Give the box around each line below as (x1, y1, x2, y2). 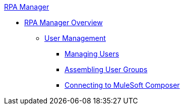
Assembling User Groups (65, 65, 148, 74)
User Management (44, 34, 106, 42)
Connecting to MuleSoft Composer (65, 81, 180, 89)
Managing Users (65, 49, 119, 58)
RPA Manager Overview (24, 18, 103, 27)
